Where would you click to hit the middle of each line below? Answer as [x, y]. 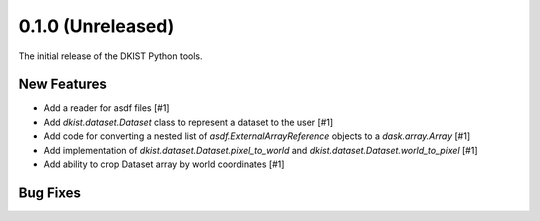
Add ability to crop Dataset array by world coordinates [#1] [164, 164]
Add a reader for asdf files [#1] [106, 108]
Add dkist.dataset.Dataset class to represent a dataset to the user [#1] [188, 122]
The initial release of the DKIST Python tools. [111, 56]
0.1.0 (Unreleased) [96, 26]
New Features [62, 84]
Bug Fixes [50, 192]
